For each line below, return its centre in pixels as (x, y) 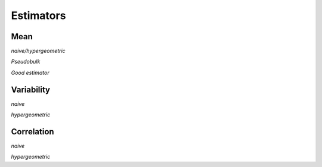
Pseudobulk (26, 62)
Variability (31, 89)
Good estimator (30, 73)
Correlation (32, 132)
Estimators (38, 15)
